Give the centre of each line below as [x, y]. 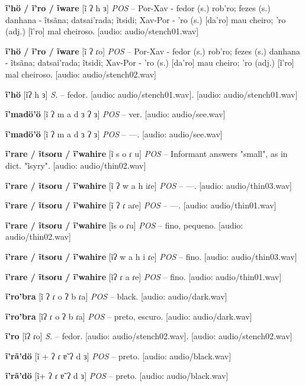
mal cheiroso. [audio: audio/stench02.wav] [81, 74]
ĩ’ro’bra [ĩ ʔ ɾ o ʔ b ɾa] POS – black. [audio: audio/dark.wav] [116, 296]
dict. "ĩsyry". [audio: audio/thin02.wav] [76, 165]
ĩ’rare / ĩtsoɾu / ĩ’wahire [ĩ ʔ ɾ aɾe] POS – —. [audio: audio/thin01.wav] [141, 205]
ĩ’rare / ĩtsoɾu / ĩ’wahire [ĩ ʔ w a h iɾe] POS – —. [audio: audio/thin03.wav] [149, 185]
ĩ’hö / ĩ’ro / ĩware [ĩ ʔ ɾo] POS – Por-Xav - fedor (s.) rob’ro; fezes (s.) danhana [153, 51]
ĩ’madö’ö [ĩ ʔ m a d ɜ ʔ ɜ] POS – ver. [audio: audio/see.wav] [115, 114]
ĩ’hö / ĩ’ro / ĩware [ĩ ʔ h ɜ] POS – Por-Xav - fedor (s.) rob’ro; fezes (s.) [138, 8]
